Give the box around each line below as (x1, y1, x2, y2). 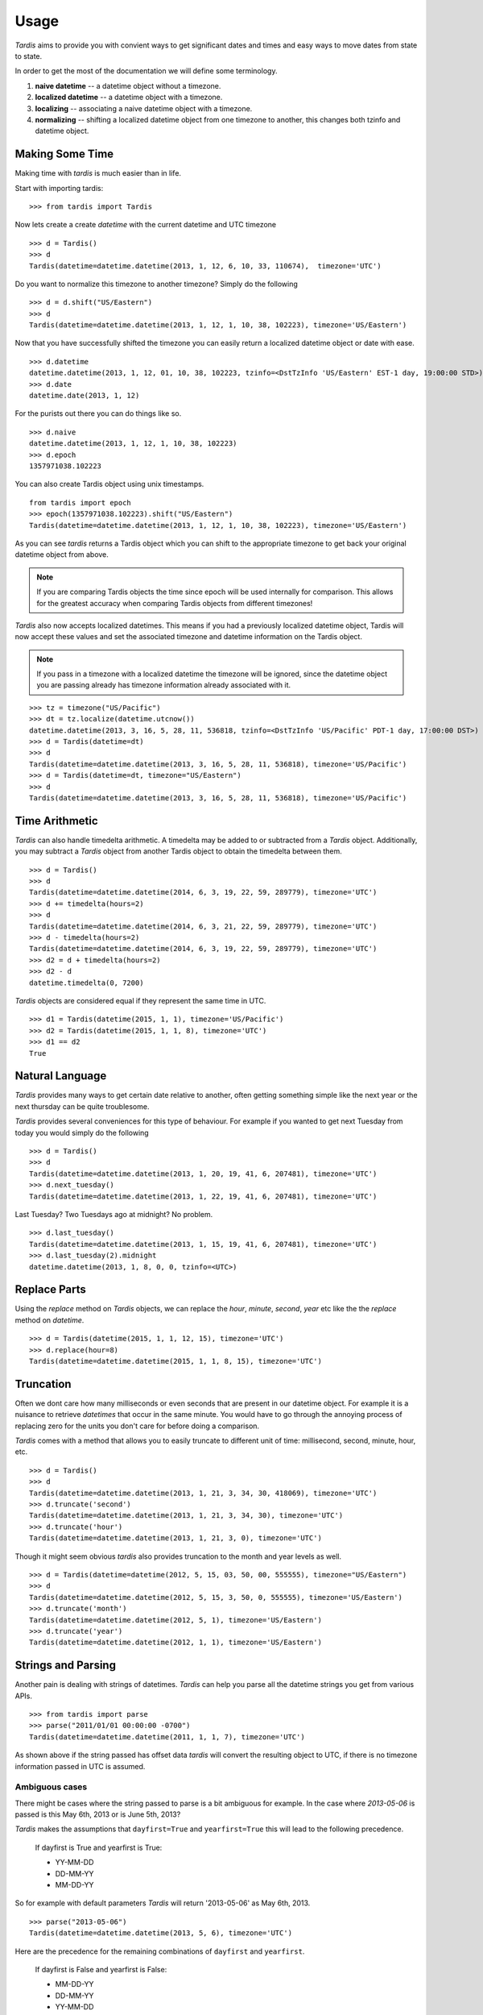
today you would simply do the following (14, 1128, 149, 1137)
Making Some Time (14, 147, 114, 161)
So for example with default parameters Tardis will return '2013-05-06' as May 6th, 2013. (14, 1898, 311, 1908)
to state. (14, 51, 43, 60)
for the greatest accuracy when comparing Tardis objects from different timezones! (36, 598, 313, 608)
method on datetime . (14, 1315, 85, 1325)
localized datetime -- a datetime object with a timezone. (35, 93, 223, 102)
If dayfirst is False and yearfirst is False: (35, 1965, 167, 1974)
